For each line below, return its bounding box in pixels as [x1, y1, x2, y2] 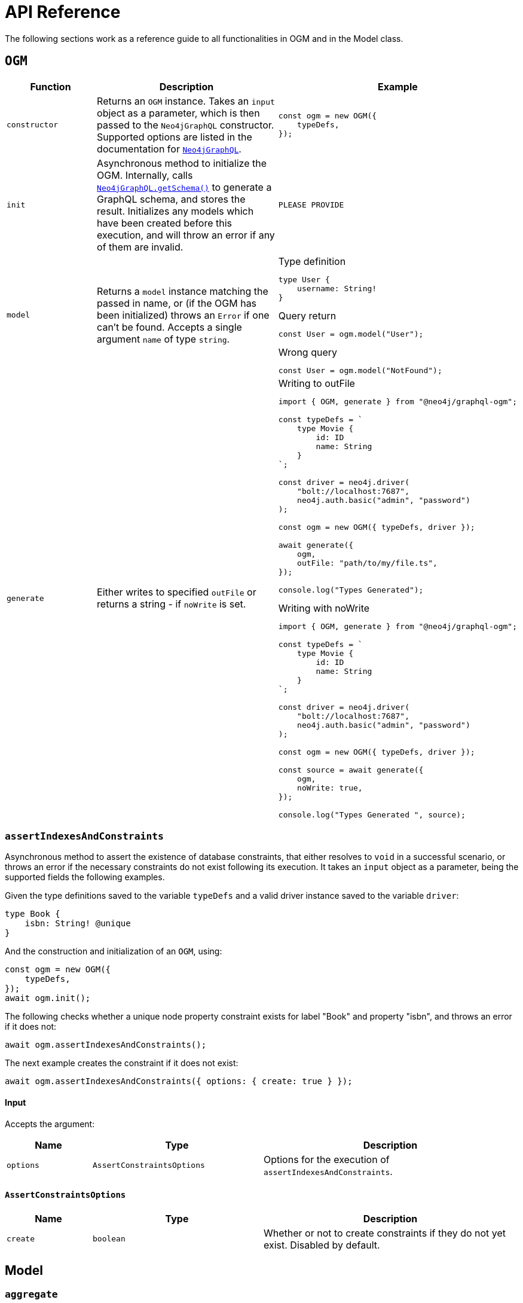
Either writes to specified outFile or [97, 586, 256, 599]
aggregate [5, 1288, 58, 1300]
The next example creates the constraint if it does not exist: [5, 1058, 238, 1069]
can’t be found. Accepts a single [97, 321, 242, 333]
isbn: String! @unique [25, 918, 131, 929]
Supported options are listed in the [97, 130, 252, 143]
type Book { [5, 909, 60, 919]
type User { [278, 274, 330, 284]
